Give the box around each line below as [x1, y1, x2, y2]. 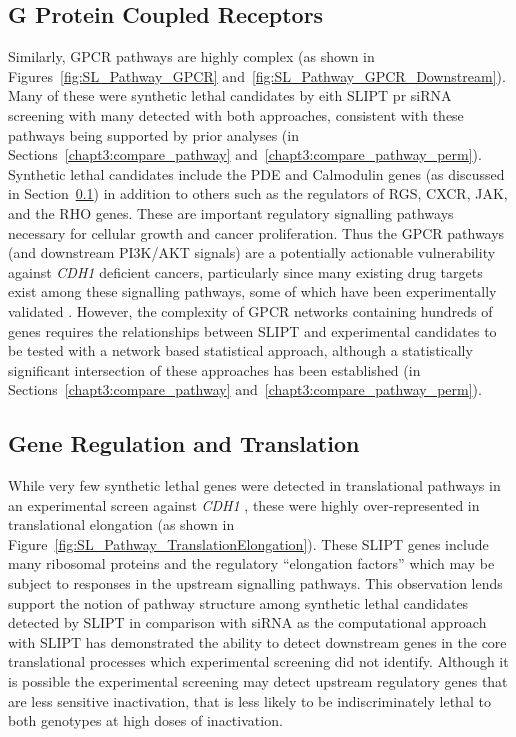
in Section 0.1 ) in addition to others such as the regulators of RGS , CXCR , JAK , [8, 183, 508, 204]
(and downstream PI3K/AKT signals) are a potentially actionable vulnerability [8, 242, 496, 263]
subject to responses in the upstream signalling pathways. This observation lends [8, 573, 503, 594]
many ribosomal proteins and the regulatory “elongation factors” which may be [8, 553, 495, 574]
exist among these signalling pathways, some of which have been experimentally [8, 281, 497, 302]
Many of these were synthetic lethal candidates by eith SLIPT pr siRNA [8, 85, 452, 106]
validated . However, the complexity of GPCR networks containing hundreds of [8, 300, 493, 321]
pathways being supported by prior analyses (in [8, 124, 299, 145]
